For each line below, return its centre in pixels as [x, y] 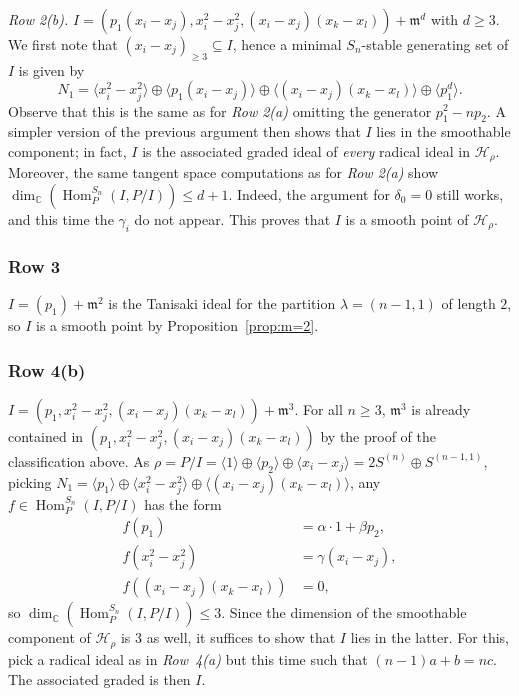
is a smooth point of [407, 218]
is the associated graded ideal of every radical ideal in [306, 150]
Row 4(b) [47, 369]
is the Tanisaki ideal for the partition [222, 303]
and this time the [61, 218]
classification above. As [79, 460]
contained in [46, 435]
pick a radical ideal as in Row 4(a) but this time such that [188, 658]
